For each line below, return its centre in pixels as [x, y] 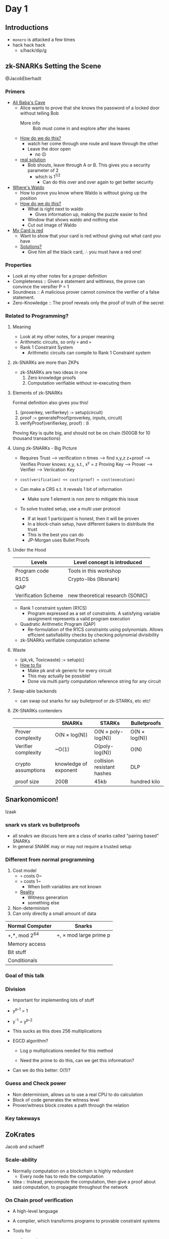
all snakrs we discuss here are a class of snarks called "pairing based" [86, 836]
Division [16, 989]
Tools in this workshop [95, 571]
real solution [33, 160]
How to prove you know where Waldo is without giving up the [83, 193]
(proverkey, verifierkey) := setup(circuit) [61, 412]
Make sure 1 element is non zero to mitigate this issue [83, 499]
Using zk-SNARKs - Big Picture [45, 448]
